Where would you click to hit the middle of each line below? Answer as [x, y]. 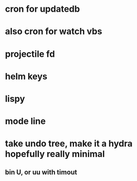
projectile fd [30, 54]
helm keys [26, 76]
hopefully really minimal [55, 154]
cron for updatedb [43, 9]
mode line [25, 121]
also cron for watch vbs [54, 32]
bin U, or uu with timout [41, 172]
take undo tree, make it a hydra [69, 144]
